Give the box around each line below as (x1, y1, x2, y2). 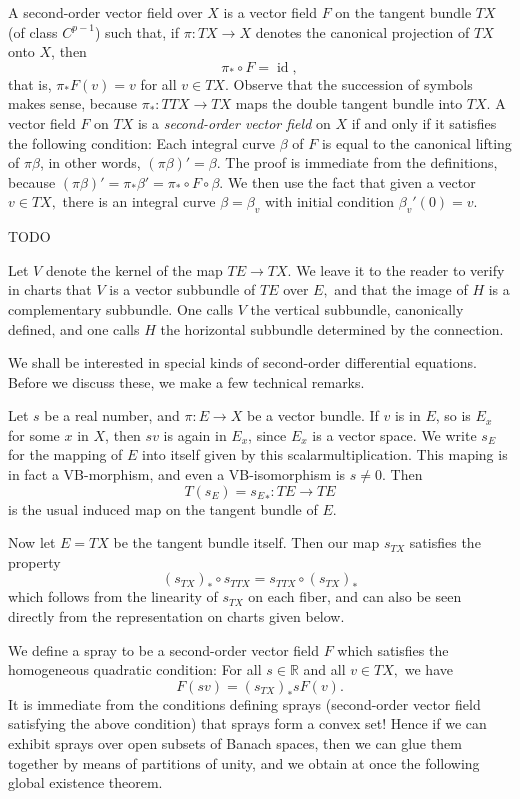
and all (303, 659, 346, 680)
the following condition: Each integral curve (8, 132, 276, 153)
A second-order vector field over (8, 2, 203, 22)
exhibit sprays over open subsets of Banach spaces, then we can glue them (8, 733, 462, 754)
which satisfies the (337, 639, 449, 660)
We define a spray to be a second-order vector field (8, 639, 320, 660)
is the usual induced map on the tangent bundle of (8, 498, 318, 519)
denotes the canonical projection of (255, 21, 470, 42)
